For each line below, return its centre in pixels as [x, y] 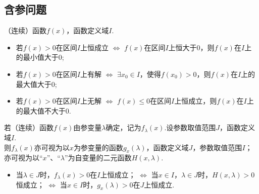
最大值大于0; [36, 84]
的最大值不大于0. [43, 110]
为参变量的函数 [98, 147]
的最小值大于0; [40, 57]
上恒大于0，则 [191, 47]
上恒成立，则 [196, 101]
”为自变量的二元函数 [98, 158]
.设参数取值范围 [190, 127]
